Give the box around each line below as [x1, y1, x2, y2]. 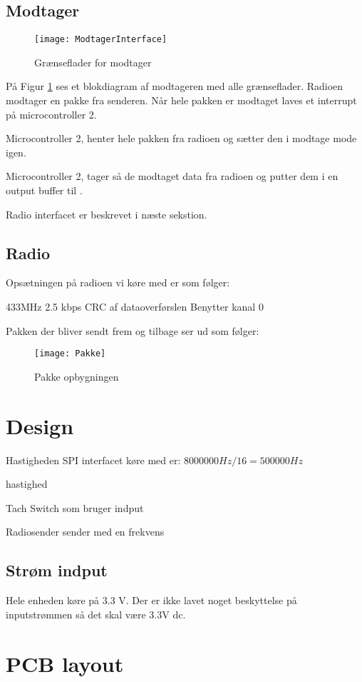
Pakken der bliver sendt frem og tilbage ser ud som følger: [6, 323, 259, 338]
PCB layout [6, 648, 124, 678]
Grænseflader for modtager [34, 54, 152, 69]
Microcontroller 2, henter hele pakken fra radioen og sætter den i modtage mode [6, 131, 357, 146]
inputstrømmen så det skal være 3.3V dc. [6, 606, 186, 621]
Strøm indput [6, 559, 108, 581]
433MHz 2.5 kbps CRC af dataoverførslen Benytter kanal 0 [6, 299, 264, 314]
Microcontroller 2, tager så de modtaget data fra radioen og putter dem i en [6, 169, 338, 184]
